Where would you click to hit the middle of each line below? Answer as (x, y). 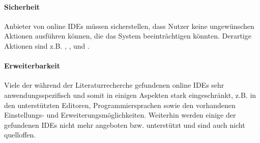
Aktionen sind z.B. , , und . (47, 45)
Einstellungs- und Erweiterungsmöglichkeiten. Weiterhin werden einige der (120, 115)
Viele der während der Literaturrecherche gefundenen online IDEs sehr (114, 85)
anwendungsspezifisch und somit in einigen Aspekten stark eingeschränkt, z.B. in (130, 95)
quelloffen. (20, 135)
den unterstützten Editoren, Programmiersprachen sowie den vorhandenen (120, 105)
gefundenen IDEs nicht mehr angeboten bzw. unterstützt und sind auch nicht (125, 124)
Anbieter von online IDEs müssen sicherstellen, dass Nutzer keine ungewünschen (129, 26)
